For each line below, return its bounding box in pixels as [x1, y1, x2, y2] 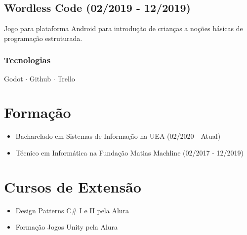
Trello [57, 73, 75, 83]
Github [29, 73, 51, 83]
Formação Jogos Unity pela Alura [15, 222, 118, 232]
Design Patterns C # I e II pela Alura [15, 205, 129, 215]
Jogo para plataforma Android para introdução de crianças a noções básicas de [4, 23, 243, 34]
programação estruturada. [4, 33, 82, 43]
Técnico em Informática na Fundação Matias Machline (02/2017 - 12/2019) [15, 147, 244, 157]
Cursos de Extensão [4, 176, 141, 196]
